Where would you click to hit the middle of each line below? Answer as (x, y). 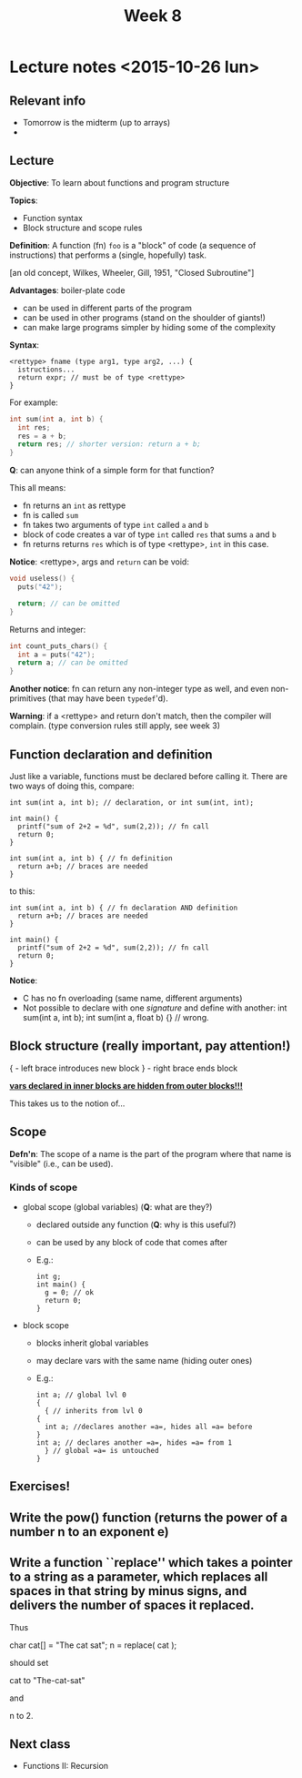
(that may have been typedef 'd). (108, 698)
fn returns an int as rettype (74, 505)
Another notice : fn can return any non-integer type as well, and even (139, 689)
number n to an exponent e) (90, 1532)
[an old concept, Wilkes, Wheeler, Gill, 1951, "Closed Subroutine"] (132, 272)
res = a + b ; (42, 436)
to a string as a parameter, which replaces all (139, 1577)
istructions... (46, 370)
